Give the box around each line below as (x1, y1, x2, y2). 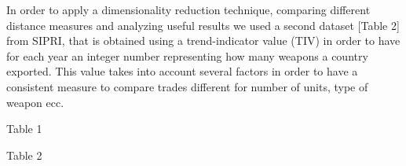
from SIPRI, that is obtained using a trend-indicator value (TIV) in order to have (6, 32, 401, 49)
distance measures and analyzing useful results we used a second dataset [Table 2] (6, 17, 400, 33)
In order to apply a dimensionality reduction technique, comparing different (6, 2, 371, 17)
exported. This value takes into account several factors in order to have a (6, 63, 358, 79)
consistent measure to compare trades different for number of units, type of (6, 78, 368, 94)
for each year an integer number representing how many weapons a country (6, 47, 368, 64)
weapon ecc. (6, 94, 64, 110)
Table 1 (6, 120, 42, 137)
